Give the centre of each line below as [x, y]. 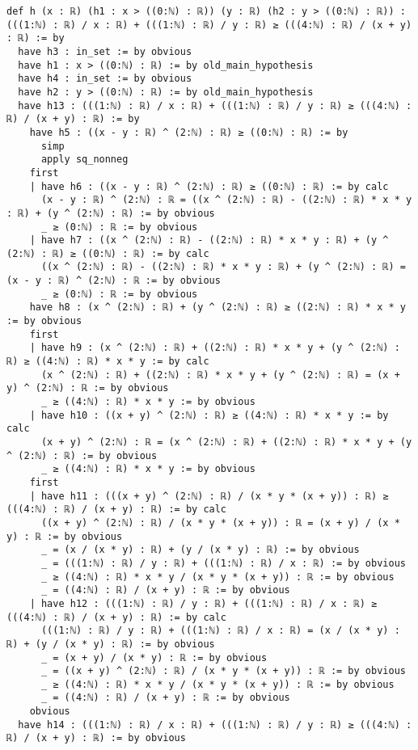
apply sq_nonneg [84, 160]
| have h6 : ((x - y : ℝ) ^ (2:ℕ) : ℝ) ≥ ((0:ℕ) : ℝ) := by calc [209, 186]
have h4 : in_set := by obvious [105, 79]
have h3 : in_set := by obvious [105, 51]
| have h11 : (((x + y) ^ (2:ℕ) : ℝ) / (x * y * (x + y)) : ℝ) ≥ [209, 496]
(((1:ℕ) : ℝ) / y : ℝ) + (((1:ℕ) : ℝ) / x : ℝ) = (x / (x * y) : [220, 631]
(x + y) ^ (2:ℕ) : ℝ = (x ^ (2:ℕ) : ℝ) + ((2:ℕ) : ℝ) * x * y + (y [226, 442]
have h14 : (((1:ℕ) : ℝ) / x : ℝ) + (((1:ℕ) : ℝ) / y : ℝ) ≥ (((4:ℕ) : [215, 725]
